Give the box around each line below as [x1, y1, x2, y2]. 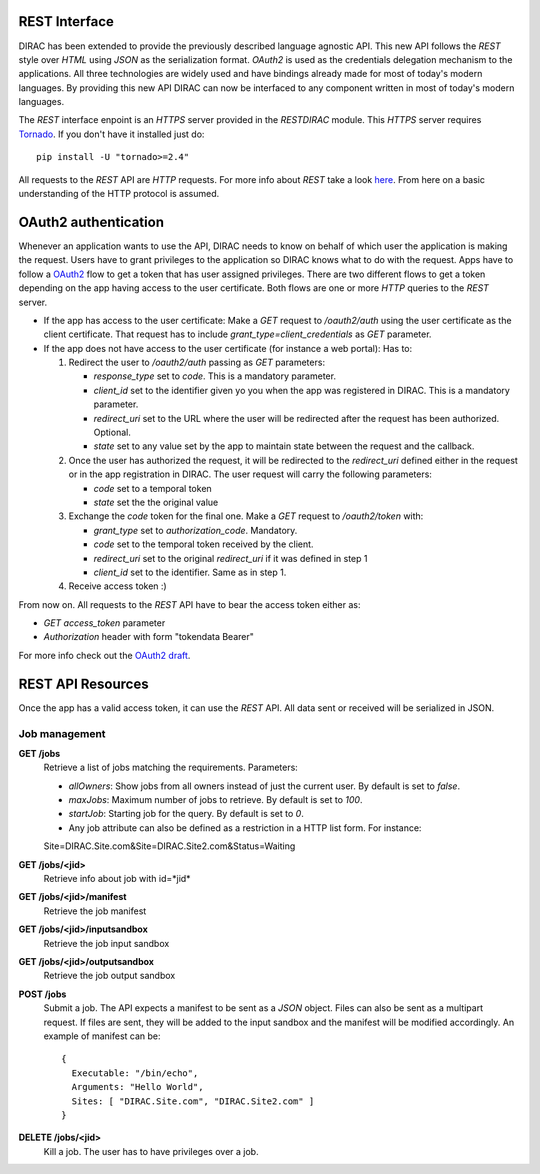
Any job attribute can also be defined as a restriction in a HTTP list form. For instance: [68, 821, 422, 834]
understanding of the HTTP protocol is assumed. [18, 188, 220, 200]
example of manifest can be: [43, 1030, 161, 1042]
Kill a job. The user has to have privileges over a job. [43, 1145, 259, 1157]
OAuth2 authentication [18, 213, 165, 230]
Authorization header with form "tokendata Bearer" [43, 631, 255, 643]
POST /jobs [18, 988, 67, 1000]
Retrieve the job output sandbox [43, 970, 176, 982]
